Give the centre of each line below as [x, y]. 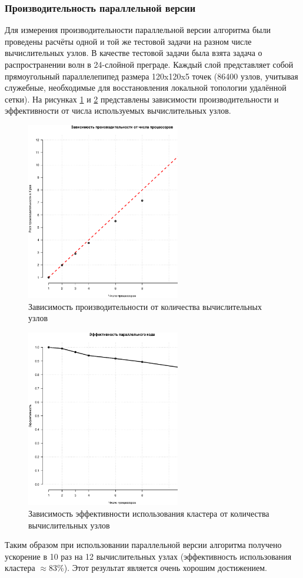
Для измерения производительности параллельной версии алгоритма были [138, 30]
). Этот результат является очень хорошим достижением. [165, 568]
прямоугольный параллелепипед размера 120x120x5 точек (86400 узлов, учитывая [151, 76]
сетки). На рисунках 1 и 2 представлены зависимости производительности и [142, 99]
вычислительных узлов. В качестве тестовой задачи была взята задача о [134, 53]
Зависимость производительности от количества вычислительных [145, 306]
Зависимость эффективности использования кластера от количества [149, 513]
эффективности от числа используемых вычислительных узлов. [118, 110]
